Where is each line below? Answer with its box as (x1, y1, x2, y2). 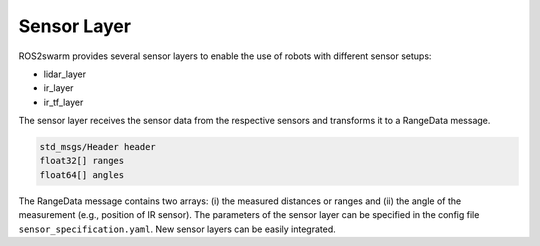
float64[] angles (39, 169, 125, 180)
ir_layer (43, 82, 74, 94)
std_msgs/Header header (39, 141, 157, 153)
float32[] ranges (39, 155, 125, 167)
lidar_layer (43, 68, 87, 80)
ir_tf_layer (43, 96, 84, 108)
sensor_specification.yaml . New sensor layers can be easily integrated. (18, 223, 337, 235)
